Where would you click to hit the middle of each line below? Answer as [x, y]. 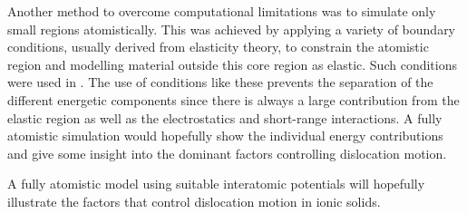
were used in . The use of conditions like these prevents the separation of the [220, 82]
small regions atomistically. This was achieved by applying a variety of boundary [232, 29]
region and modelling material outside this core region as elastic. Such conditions [232, 64]
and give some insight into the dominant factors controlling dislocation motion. [227, 153]
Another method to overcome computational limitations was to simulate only [222, 11]
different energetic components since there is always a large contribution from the [233, 99]
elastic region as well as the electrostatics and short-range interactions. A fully [225, 117]
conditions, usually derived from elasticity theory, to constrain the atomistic [218, 47]
